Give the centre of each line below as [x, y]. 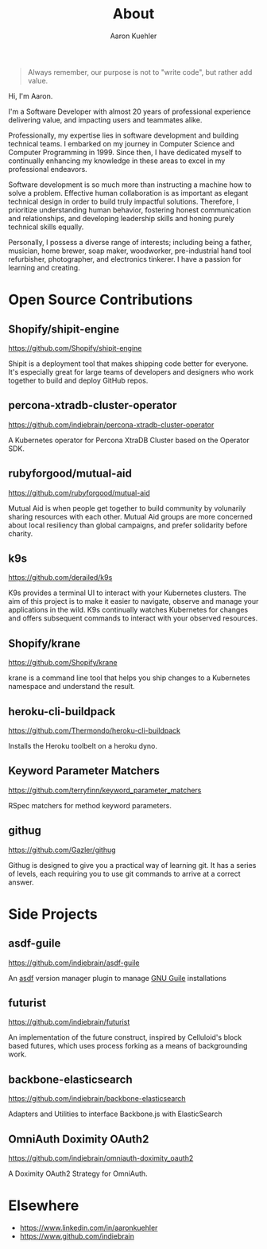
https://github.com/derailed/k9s [60, 578]
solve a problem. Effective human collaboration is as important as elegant [128, 193]
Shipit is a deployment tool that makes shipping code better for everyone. [128, 364]
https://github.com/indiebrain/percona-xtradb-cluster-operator [111, 424]
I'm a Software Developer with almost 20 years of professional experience [130, 111]
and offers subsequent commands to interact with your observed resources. [133, 618]
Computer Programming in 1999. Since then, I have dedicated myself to [125, 152]
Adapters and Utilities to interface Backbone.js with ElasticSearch [115, 1114]
